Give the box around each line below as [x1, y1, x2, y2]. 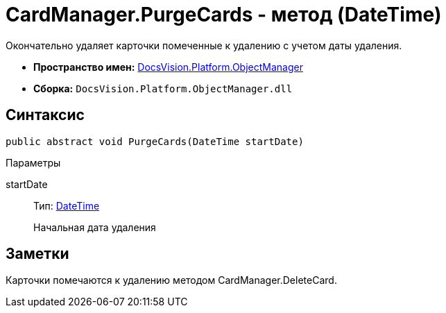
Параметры [6, 156, 61, 169]
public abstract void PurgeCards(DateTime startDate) [6, 135, 304, 147]
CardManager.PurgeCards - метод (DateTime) [6, 3, 442, 26]
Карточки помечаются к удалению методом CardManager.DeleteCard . [6, 274, 337, 287]
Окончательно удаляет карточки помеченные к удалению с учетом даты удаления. [6, 39, 402, 51]
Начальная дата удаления [33, 221, 156, 233]
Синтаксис [6, 106, 85, 124]
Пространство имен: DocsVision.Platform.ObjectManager [33, 60, 303, 73]
